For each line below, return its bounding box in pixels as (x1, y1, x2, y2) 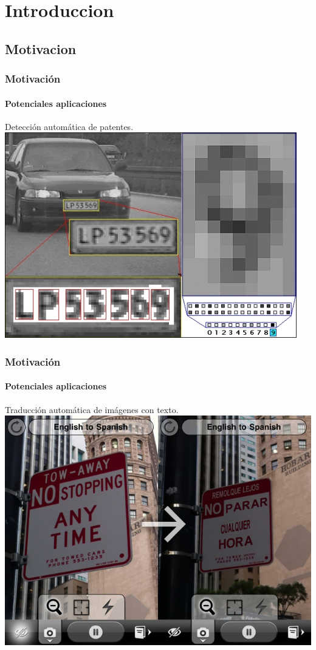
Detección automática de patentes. (5, 120, 134, 132)
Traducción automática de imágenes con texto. (5, 403, 179, 416)
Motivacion (5, 39, 77, 58)
